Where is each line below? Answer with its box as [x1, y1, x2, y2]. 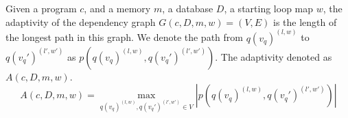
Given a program [5, 1, 77, 15]
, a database [162, 1, 213, 15]
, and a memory [84, 1, 151, 15]
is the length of [273, 14, 337, 29]
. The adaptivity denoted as [215, 49, 332, 63]
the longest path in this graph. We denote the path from [5, 30, 243, 44]
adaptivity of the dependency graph [5, 14, 156, 29]
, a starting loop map [224, 1, 314, 15]
